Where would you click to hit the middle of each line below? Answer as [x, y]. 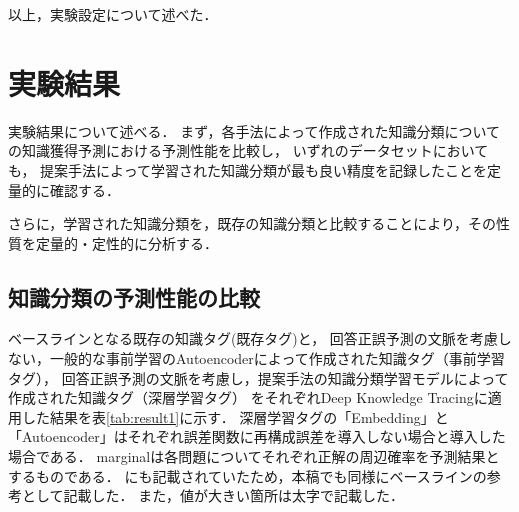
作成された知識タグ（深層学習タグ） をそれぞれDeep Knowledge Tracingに [248, 397]
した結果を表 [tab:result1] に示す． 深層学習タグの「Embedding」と [235, 416]
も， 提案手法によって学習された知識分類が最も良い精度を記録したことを [247, 169]
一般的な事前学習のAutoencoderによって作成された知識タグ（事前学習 [277, 358]
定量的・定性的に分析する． [126, 242]
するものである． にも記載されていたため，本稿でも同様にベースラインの [247, 475]
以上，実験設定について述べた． [113, 14]
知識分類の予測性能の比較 [134, 296]
